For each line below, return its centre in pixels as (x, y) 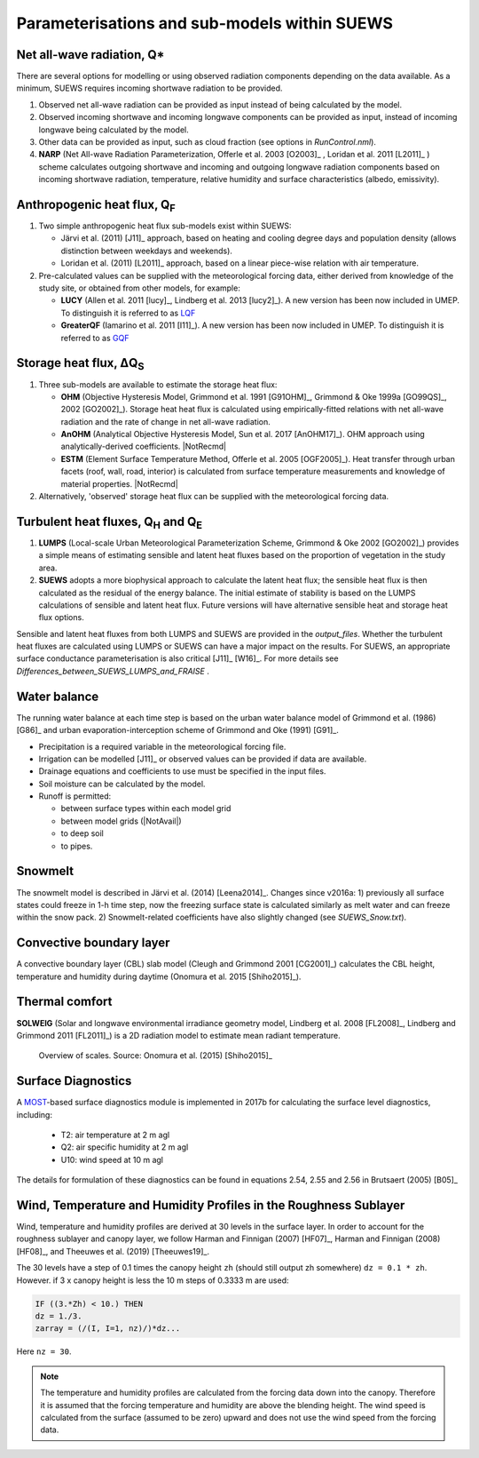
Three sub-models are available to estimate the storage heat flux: (158, 384)
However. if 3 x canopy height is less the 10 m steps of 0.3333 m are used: (153, 1280)
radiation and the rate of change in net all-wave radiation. (165, 421)
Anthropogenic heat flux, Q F (96, 206)
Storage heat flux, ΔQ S (80, 364)
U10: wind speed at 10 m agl (112, 1159)
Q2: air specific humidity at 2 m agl (125, 1147)
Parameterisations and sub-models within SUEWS (205, 23)
